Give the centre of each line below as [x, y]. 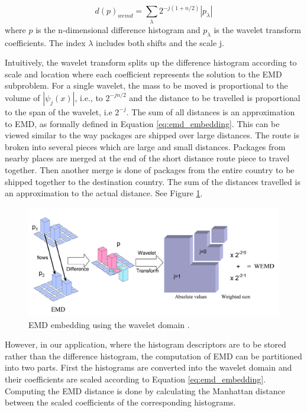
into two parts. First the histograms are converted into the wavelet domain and [148, 367]
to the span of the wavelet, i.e [59, 111]
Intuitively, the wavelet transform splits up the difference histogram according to [151, 62]
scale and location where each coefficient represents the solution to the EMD [143, 74]
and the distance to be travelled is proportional [215, 97]
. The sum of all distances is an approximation [211, 111]
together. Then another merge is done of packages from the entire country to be [150, 169]
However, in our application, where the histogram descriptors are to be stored [146, 344]
